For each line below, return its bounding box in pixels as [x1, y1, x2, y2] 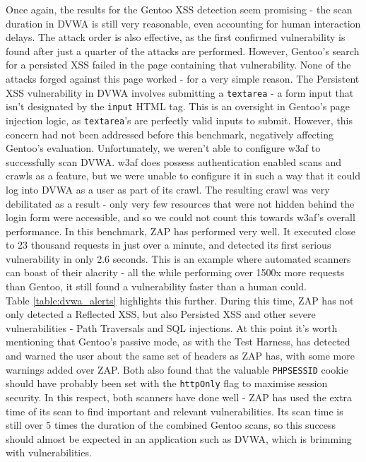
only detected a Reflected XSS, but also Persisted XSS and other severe [6, 307, 316, 321]
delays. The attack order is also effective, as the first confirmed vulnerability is [6, 30, 346, 45]
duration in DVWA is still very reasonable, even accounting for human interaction [6, 16, 361, 30]
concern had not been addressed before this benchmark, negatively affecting [6, 126, 333, 141]
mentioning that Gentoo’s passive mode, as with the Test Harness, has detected [6, 334, 350, 349]
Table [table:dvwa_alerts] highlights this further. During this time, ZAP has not [6, 292, 354, 307]
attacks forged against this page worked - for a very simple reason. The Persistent [6, 71, 360, 85]
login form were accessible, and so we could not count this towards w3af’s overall [6, 210, 355, 225]
